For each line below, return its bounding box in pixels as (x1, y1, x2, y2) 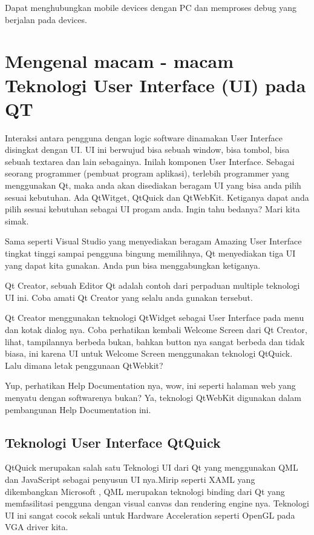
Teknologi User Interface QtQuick (5, 432, 221, 451)
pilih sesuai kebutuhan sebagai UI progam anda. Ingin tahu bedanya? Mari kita (5, 203, 300, 215)
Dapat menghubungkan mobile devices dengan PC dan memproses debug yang (5, 1, 297, 13)
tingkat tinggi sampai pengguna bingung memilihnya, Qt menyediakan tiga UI (5, 247, 296, 260)
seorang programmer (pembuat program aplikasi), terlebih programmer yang (5, 167, 289, 180)
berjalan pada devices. (5, 13, 87, 25)
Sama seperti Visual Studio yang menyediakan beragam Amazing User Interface (5, 235, 302, 247)
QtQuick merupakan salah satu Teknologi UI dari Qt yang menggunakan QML (5, 461, 298, 474)
